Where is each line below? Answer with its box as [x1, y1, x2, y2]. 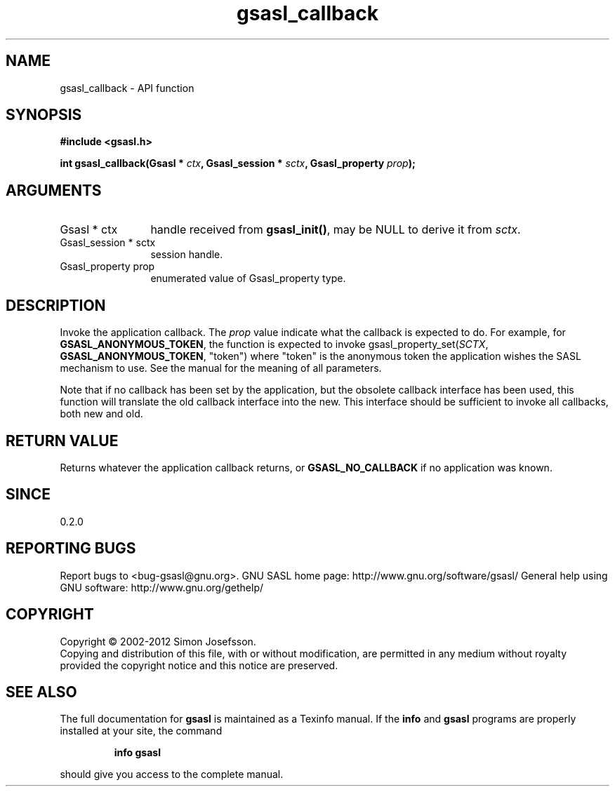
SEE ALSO [6, 683, 77, 701]
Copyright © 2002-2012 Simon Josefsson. [60, 635, 256, 647]
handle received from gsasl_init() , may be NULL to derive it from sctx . [150, 222, 521, 237]
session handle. [150, 248, 223, 261]
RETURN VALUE [6, 431, 119, 450]
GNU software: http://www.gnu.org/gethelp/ [60, 581, 264, 593]
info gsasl [114, 746, 161, 759]
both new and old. [60, 408, 143, 420]
